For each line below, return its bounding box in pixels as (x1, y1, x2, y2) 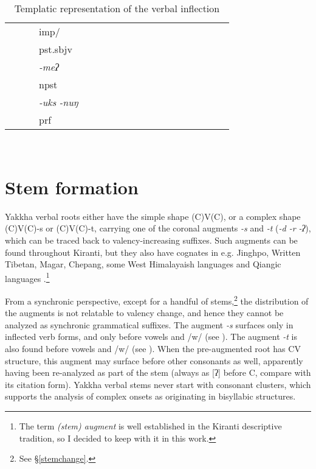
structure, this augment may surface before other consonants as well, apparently (5, 354, 303, 367)
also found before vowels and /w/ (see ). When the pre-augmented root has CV (5, 342, 301, 354)
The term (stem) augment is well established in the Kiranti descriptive (19, 419, 282, 432)
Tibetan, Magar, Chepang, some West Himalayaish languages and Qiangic (5, 258, 281, 270)
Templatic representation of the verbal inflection (14, 1, 220, 15)
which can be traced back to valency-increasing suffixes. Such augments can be (5, 233, 298, 246)
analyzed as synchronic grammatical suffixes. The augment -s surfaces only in (5, 318, 294, 331)
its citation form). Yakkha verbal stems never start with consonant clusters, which (5, 378, 311, 390)
